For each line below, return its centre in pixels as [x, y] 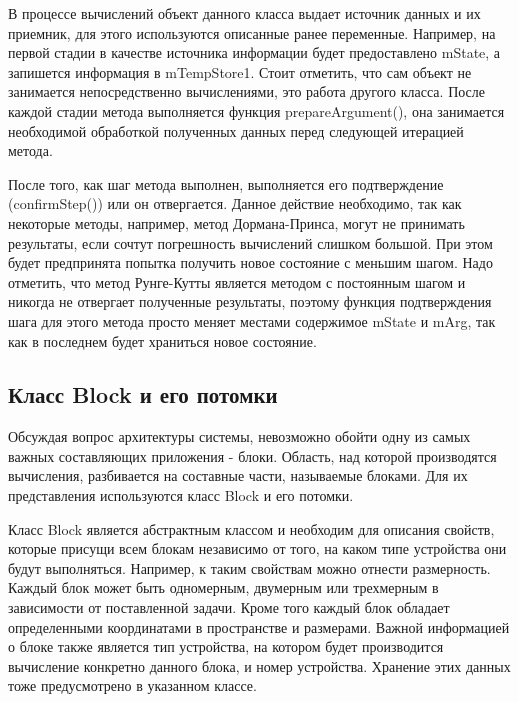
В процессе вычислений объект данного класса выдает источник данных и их [244, 13]
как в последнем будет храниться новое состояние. [162, 340]
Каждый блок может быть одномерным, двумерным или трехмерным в [223, 587]
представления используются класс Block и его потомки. [181, 495]
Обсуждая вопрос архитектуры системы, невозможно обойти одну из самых [239, 436]
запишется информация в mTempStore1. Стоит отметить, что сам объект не [240, 71]
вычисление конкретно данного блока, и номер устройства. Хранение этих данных [259, 665]
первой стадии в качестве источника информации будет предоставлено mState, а [254, 52]
